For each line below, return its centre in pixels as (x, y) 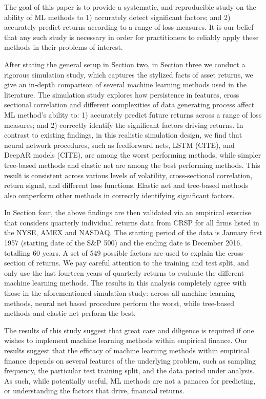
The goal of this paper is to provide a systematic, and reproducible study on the (130, 7)
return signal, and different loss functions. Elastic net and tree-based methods (126, 185)
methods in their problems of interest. (64, 47)
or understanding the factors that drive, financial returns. (94, 391)
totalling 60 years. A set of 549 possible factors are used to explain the (115, 252)
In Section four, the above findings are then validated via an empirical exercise (128, 212)
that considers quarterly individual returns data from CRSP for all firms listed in (132, 222)
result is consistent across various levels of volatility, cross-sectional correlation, (128, 175)
